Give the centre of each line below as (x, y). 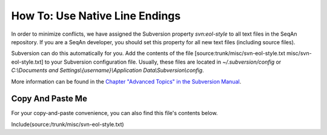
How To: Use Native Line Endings (96, 16)
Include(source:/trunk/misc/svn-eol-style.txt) (68, 124)
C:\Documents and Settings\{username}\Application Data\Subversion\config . (107, 70)
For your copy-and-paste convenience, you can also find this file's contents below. (114, 113)
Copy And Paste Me (49, 99)
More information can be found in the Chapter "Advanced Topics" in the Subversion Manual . (126, 81)
